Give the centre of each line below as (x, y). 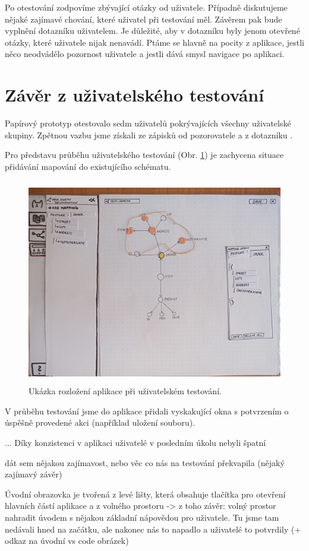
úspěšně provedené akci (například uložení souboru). (100, 422)
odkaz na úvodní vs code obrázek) (67, 541)
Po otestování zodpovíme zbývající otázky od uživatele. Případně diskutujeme (146, 7)
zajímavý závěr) (34, 474)
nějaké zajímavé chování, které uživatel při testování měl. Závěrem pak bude (144, 19)
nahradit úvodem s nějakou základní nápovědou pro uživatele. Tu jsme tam (142, 517)
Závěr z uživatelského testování (135, 95)
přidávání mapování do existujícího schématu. (88, 166)
